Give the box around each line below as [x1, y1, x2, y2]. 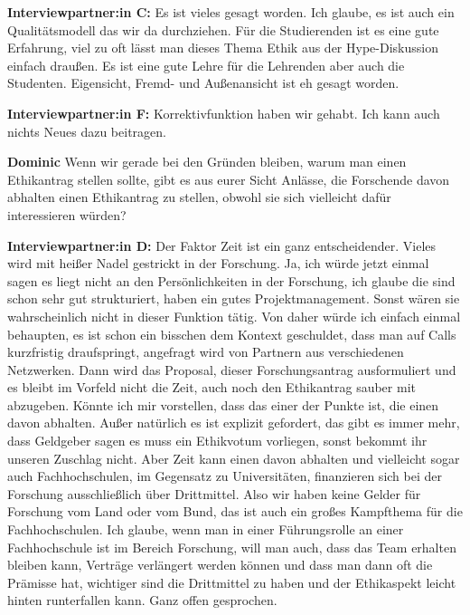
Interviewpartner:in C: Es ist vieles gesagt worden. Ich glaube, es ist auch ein [7, 3, 455, 21]
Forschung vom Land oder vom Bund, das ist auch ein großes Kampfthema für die [7, 502, 463, 521]
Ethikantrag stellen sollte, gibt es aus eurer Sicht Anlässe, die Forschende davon [7, 169, 450, 188]
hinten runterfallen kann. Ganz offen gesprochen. [7, 591, 277, 610]
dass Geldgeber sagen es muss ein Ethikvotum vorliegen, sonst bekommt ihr [7, 431, 428, 450]
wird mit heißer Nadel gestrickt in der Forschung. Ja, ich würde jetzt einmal [7, 254, 429, 273]
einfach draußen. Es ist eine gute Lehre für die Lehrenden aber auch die [7, 55, 405, 74]
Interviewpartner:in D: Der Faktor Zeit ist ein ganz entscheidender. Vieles [7, 235, 437, 255]
